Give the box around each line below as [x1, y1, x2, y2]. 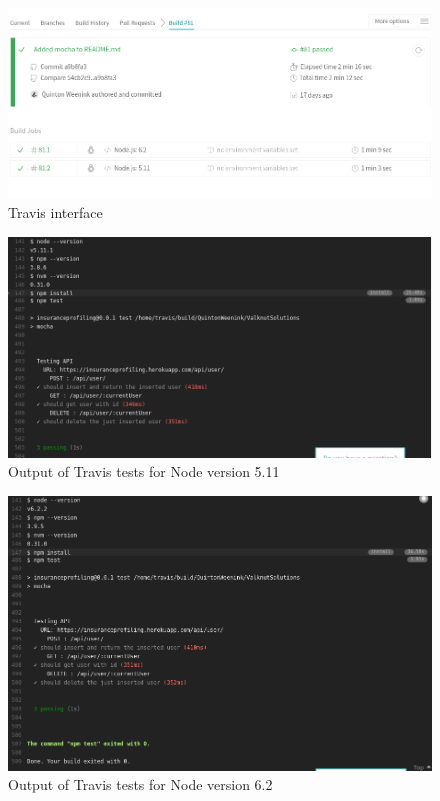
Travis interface [8, 201, 103, 222]
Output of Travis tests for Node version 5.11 [8, 461, 280, 482]
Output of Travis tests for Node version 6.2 [8, 774, 273, 795]
